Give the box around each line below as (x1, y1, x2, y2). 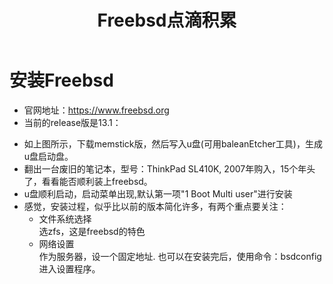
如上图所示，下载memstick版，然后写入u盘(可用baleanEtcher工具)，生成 (23, 137, 323, 150)
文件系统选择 (38, 212, 92, 225)
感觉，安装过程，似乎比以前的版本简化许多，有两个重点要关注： (23, 200, 287, 212)
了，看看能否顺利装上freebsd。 (23, 175, 153, 187)
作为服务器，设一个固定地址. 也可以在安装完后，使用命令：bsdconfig (38, 250, 322, 262)
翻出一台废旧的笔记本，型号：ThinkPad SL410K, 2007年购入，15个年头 (23, 162, 316, 175)
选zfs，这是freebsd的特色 (38, 225, 146, 237)
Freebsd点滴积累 (97, 9, 237, 32)
